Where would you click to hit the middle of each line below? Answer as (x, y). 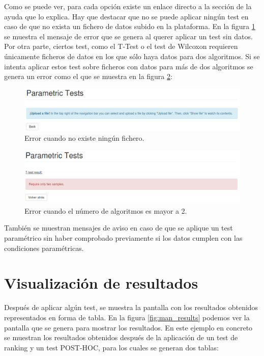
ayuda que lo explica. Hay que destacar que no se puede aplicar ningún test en (126, 16)
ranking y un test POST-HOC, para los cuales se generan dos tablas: (111, 347)
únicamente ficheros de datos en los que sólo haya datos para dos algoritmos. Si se (132, 56)
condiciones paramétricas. (44, 248)
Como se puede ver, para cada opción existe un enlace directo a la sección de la (128, 6)
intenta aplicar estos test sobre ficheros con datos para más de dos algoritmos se (129, 66)
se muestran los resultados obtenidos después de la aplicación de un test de (121, 337)
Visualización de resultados (101, 283)
